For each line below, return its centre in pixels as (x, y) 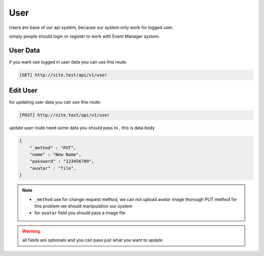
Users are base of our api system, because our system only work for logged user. (91, 27)
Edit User (23, 91)
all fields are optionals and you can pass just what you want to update (92, 240)
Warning (31, 231)
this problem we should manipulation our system (83, 206)
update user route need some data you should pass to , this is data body (82, 128)
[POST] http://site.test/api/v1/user (65, 115)
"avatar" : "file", (53, 168)
